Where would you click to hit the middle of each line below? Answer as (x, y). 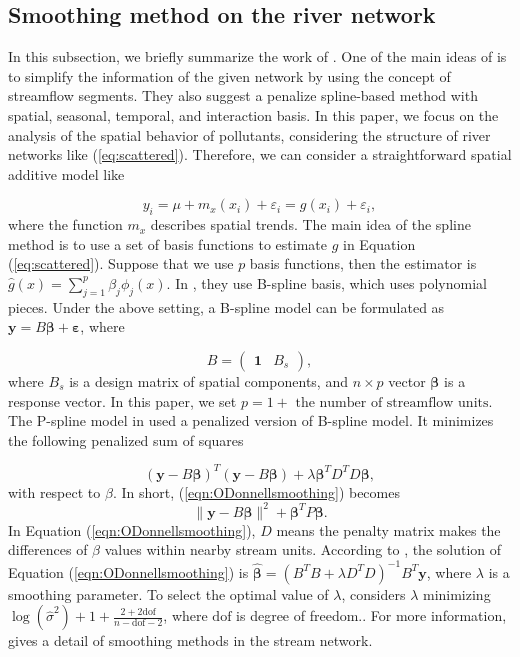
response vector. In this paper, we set (122, 400)
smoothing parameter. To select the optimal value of (168, 593)
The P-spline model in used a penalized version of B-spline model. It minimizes (251, 420)
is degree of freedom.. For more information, (371, 615)
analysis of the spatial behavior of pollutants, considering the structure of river (249, 134)
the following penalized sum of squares (126, 439)
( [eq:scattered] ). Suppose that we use (121, 263)
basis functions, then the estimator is (363, 263)
